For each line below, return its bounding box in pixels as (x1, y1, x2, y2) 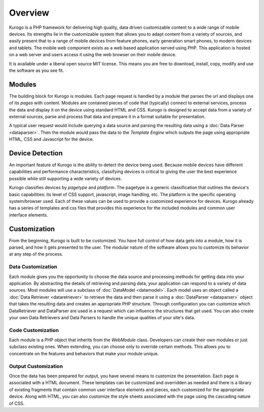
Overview (9, 7, 49, 18)
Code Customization (9, 326, 59, 333)
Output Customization (9, 363, 63, 369)
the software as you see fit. (9, 67, 64, 73)
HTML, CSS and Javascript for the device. (9, 136, 94, 142)
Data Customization (9, 263, 57, 270)
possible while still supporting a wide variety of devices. (9, 175, 122, 181)
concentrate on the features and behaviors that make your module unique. (9, 350, 159, 356)
